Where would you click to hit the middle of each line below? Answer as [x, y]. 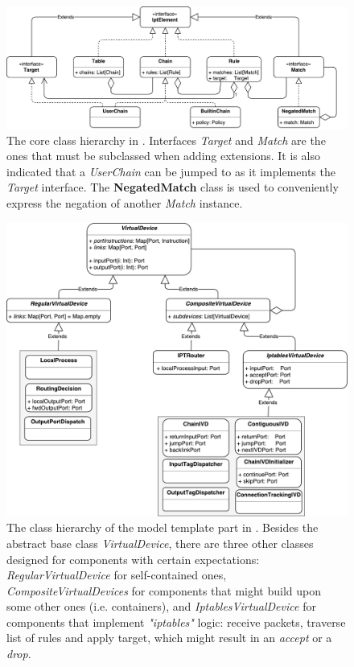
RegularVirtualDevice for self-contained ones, [117, 575]
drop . [19, 654]
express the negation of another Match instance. [125, 202]
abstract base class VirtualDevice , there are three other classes [160, 543]
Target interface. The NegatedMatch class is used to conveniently [173, 187]
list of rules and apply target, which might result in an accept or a [169, 638]
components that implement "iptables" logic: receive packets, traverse [176, 622]
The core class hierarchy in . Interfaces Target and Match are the [166, 140]
